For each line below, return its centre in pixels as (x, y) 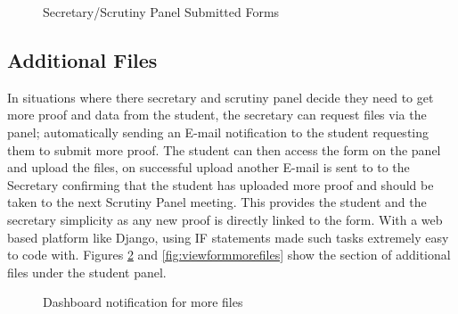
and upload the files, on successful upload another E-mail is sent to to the (209, 167)
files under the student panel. (87, 272)
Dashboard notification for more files (143, 302)
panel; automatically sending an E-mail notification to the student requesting (218, 132)
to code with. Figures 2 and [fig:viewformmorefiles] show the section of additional (229, 255)
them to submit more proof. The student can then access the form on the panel (224, 149)
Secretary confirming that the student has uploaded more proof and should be (221, 184)
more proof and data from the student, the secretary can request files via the (217, 115)
